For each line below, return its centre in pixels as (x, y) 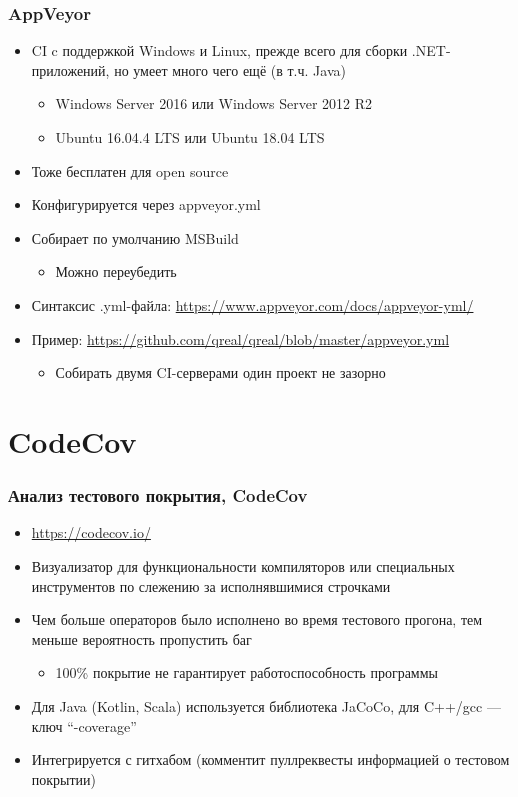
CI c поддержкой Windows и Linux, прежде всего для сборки (219, 50)
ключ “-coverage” (84, 725)
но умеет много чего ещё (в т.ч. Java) (230, 69)
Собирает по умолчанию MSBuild (135, 237)
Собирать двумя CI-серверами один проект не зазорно (220, 372)
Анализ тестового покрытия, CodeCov (158, 495)
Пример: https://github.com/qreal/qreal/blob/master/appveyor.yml (240, 338)
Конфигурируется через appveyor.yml (146, 204)
